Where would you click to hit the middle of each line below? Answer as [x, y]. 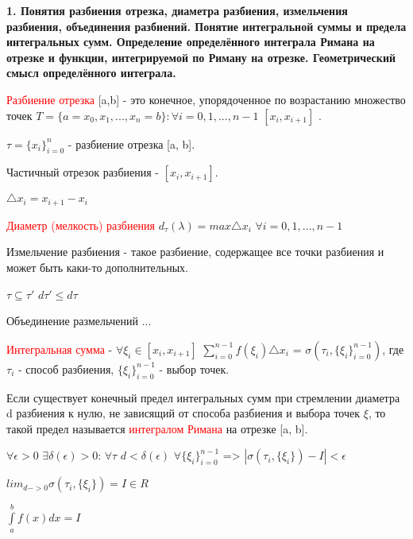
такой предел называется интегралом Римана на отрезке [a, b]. [157, 428]
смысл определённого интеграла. [91, 73]
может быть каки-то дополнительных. [97, 267]
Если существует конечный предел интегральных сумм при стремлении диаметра [203, 397]
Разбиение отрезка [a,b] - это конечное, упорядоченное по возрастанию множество [206, 99]
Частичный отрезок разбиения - [83, 172]
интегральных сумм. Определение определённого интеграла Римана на [191, 42]
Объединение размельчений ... [79, 321]
